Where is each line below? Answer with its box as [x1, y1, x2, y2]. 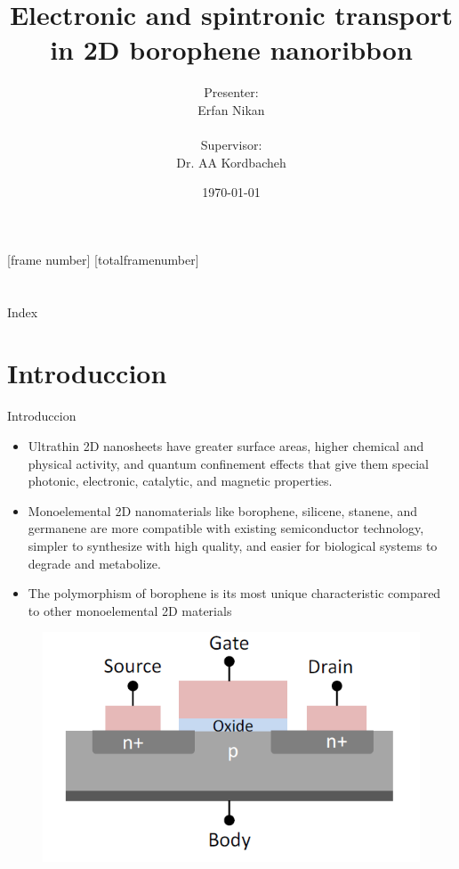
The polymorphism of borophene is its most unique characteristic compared [28, 584, 441, 603]
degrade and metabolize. [28, 553, 161, 572]
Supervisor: [200, 135, 262, 154]
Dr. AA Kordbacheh [176, 152, 286, 171]
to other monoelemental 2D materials [28, 601, 232, 619]
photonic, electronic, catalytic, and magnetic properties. [28, 471, 333, 490]
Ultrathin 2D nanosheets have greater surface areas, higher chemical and [28, 436, 424, 455]
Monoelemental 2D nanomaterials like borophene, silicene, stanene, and [28, 501, 418, 520]
